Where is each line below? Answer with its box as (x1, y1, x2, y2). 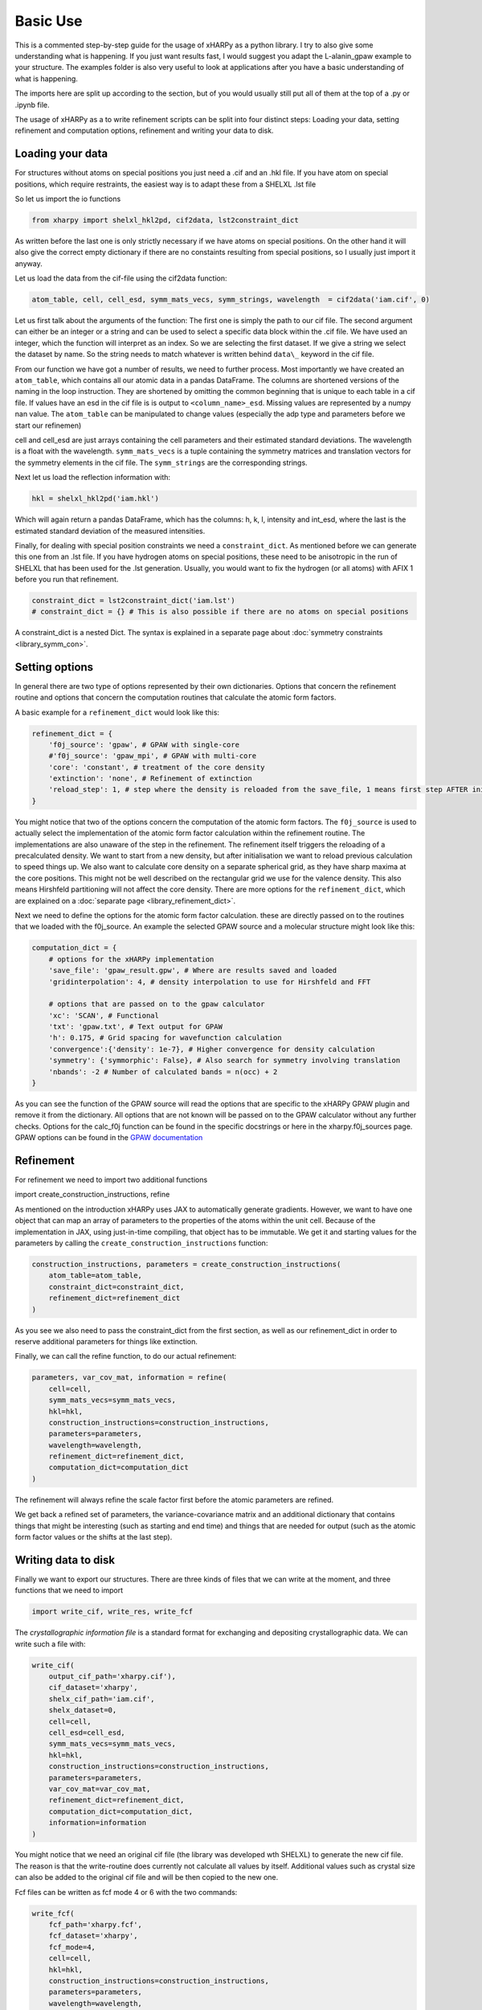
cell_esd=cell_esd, (48, 1728, 126, 1737)
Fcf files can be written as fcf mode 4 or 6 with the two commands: (14, 1887, 238, 1897)
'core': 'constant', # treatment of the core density (48, 762, 265, 772)
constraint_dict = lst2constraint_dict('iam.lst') (31, 596, 236, 605)
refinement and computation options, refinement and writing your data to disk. (14, 125, 274, 136)
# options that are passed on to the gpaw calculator (48, 999, 265, 1009)
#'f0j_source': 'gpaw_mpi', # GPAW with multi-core (48, 752, 257, 761)
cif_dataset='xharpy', (48, 1683, 138, 1692)
